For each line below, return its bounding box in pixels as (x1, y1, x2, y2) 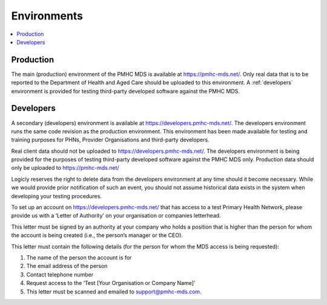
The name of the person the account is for (26, 254, 132, 261)
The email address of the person (26, 263, 108, 270)
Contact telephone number (26, 270, 94, 278)
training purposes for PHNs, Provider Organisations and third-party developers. (11, 136, 210, 144)
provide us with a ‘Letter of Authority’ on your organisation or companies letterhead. (11, 212, 221, 220)
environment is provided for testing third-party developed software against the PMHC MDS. (11, 87, 240, 95)
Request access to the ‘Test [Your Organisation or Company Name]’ (26, 280, 196, 287)
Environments (11, 9, 84, 22)
